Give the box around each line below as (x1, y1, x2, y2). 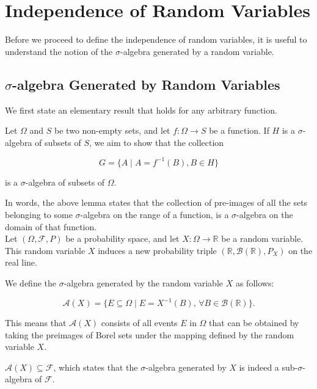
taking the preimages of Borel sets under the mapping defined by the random (5, 328, 294, 341)
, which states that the (53, 360, 138, 373)
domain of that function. (5, 220, 97, 233)
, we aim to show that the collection (89, 136, 224, 148)
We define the (5, 276, 56, 289)
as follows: (235, 276, 274, 289)
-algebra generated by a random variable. (120, 45, 274, 57)
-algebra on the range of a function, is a (80, 208, 229, 220)
